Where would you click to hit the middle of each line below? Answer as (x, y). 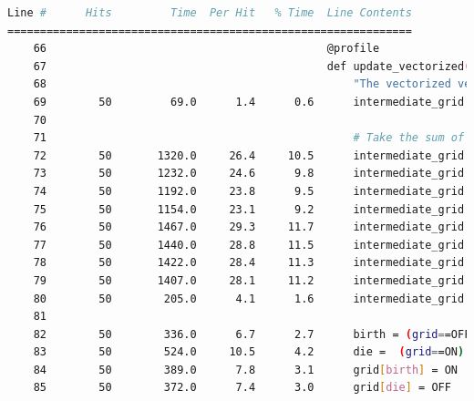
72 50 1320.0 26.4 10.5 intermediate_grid (249, 155)
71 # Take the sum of (249, 138)
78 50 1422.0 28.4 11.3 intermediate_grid (249, 263)
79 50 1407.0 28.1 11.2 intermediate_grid (249, 280)
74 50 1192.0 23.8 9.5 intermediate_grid (249, 191)
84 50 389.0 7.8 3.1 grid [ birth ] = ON (246, 370)
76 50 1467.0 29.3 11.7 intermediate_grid (249, 227)
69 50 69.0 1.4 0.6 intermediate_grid (249, 102)
